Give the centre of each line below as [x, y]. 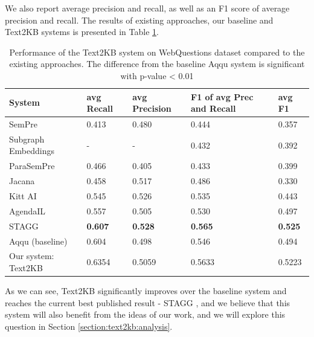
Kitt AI [23, 195]
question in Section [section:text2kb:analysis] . [89, 326]
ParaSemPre [32, 166]
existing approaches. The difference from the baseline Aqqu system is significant [157, 64]
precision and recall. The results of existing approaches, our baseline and [139, 20]
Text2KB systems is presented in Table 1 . [82, 32]
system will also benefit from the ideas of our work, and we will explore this [145, 314]
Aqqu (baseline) [38, 241]
